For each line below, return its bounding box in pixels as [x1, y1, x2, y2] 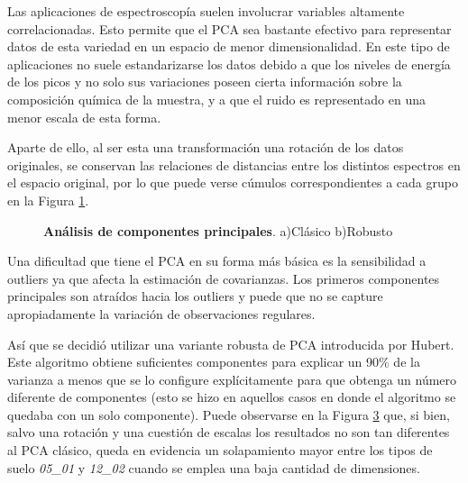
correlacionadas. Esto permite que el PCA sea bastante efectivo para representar [7, 19, 452, 38]
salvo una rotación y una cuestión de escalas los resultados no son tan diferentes [7, 423, 450, 442]
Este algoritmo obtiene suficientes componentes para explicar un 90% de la [7, 352, 420, 371]
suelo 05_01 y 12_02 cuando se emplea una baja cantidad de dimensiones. [7, 458, 420, 477]
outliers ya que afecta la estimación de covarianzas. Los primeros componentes [7, 269, 440, 287]
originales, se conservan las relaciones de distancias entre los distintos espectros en [7, 155, 461, 174]
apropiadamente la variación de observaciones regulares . [7, 304, 316, 323]
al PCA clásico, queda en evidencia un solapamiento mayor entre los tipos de [7, 441, 433, 460]
